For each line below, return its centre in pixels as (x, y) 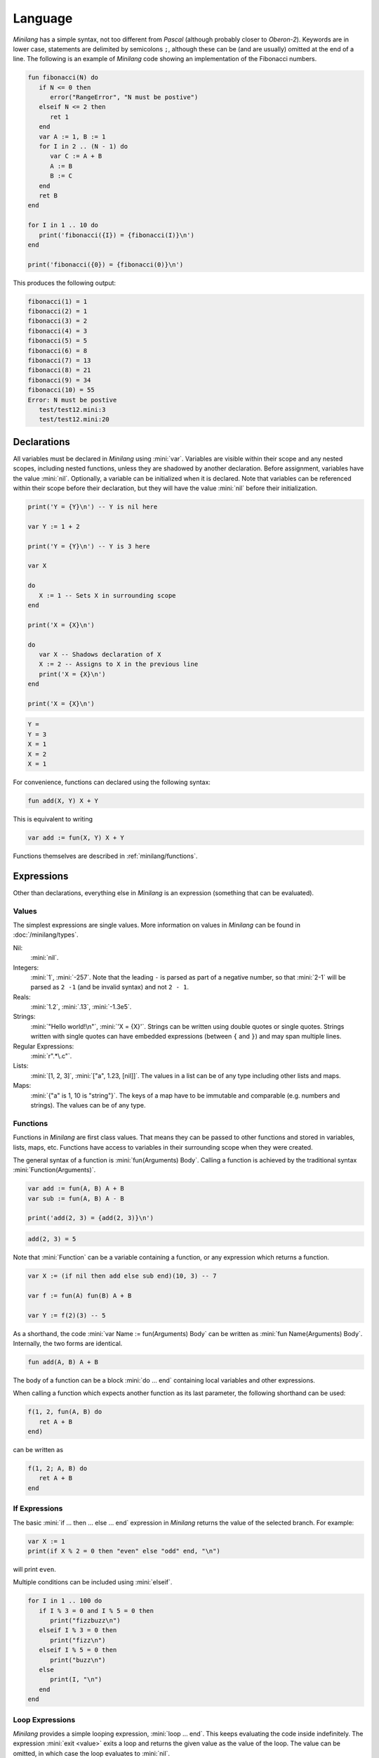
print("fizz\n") (78, 1640)
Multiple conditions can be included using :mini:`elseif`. (93, 1582)
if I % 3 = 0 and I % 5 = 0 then (97, 1611)
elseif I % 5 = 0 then (78, 1650)
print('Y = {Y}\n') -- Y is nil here (93, 507)
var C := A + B (76, 156)
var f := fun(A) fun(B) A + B (80, 1295)
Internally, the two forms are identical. (68, 1343)
